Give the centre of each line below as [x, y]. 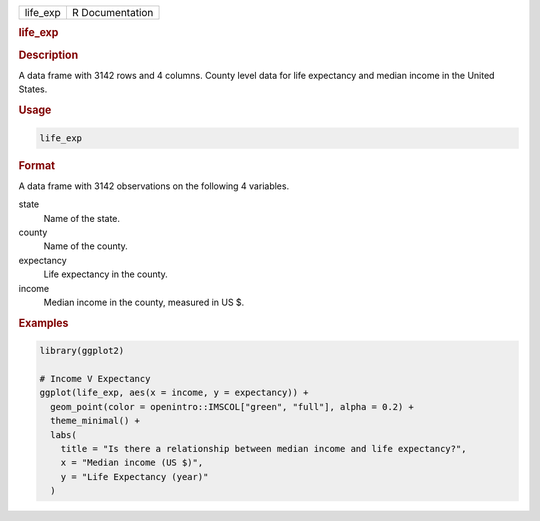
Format [36, 165]
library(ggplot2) [82, 351]
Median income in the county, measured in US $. [144, 302]
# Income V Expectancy [95, 378]
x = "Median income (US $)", [132, 463]
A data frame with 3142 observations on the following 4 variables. [154, 186]
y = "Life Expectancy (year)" [134, 476]
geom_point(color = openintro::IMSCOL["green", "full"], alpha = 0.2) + [232, 406]
